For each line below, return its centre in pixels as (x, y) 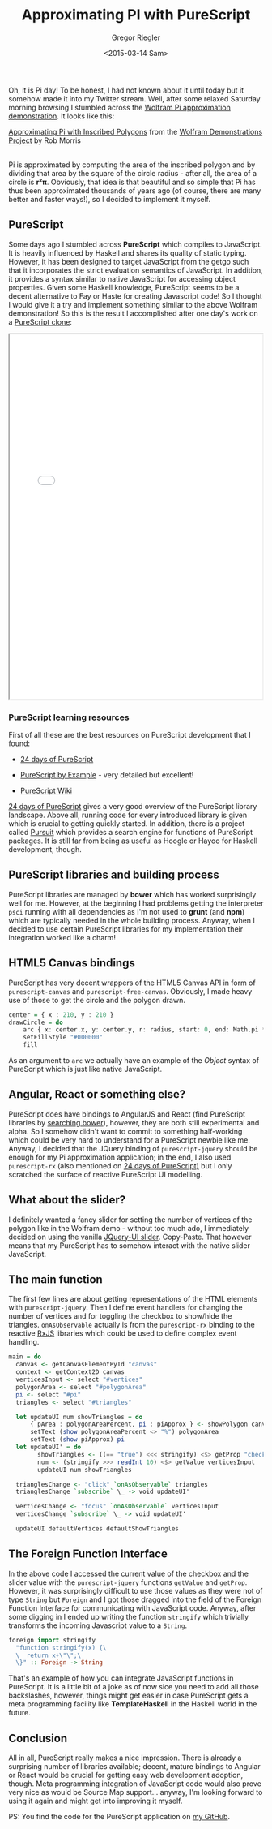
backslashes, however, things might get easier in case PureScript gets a (128, 1696)
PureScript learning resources (69, 717)
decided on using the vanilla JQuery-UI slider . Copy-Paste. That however (130, 1237)
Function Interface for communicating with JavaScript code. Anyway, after (132, 1607)
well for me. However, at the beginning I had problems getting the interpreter (136, 903)
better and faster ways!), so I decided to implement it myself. (110, 199)
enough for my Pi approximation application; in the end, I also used (120, 1157)
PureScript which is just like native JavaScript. (85, 1069)
